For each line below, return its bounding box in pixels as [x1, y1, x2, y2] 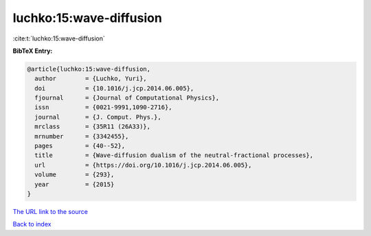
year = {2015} [34, 180, 115, 188]
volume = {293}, [34, 171, 115, 178]
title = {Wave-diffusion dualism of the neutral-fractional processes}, [34, 152, 314, 159]
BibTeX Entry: [12, 47, 53, 55]
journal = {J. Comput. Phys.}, [34, 113, 161, 121]
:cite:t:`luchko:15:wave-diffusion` [12, 34, 106, 43]
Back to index [12, 220, 52, 228]
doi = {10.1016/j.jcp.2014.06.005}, [34, 84, 194, 92]
